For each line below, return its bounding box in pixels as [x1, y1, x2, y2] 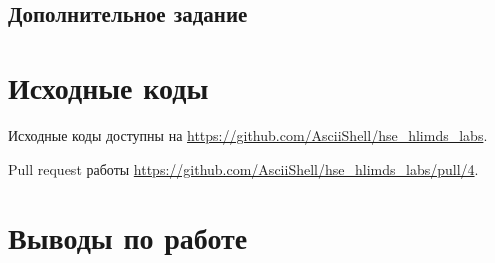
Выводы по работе [8, 217, 248, 258]
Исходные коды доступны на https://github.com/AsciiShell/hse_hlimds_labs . [8, 124, 488, 145]
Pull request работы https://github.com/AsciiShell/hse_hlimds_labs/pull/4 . [8, 158, 479, 179]
